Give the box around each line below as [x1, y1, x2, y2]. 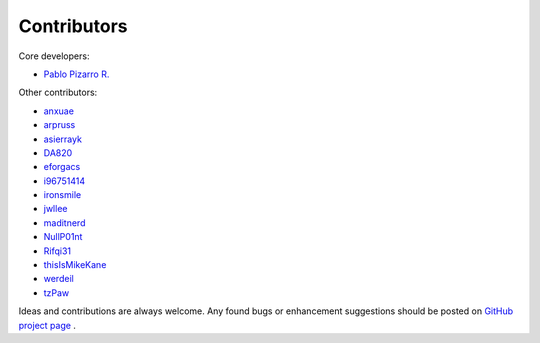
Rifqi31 [43, 245, 72, 257]
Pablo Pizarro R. [43, 68, 110, 80]
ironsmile [43, 189, 82, 201]
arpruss [43, 119, 76, 131]
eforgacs [43, 161, 81, 173]
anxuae [43, 105, 75, 117]
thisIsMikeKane [43, 259, 107, 271]
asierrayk [43, 133, 82, 145]
